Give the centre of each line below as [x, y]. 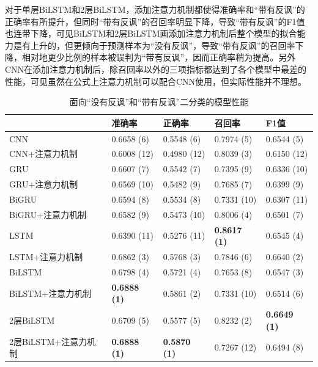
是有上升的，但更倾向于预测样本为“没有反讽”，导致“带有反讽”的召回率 [154, 45]
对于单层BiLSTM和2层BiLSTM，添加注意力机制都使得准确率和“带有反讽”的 [155, 9]
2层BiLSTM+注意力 [48, 341]
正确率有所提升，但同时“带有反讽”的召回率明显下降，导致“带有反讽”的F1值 [155, 21]
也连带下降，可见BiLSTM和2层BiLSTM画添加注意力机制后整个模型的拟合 [151, 33]
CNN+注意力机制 [43, 154]
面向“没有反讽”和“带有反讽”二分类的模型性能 [159, 102]
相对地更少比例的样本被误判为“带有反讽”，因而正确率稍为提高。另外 [159, 57]
